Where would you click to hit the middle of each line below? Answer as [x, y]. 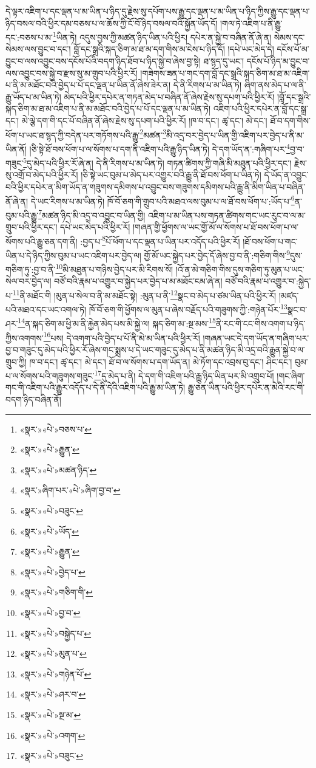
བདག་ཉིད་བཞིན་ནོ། [33, 399]
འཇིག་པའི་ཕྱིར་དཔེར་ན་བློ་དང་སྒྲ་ [261, 108]
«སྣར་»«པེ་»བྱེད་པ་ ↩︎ [52, 571]
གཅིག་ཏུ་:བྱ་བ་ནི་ [31, 269]
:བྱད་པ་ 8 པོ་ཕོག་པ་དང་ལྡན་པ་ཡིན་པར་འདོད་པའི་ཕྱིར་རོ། [160, 240]
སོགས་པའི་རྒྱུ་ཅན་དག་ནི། [42, 241]
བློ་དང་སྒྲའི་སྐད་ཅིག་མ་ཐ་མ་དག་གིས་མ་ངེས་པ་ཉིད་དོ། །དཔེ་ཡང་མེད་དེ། [174, 49]
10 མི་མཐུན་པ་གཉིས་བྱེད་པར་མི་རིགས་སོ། [114, 268]
